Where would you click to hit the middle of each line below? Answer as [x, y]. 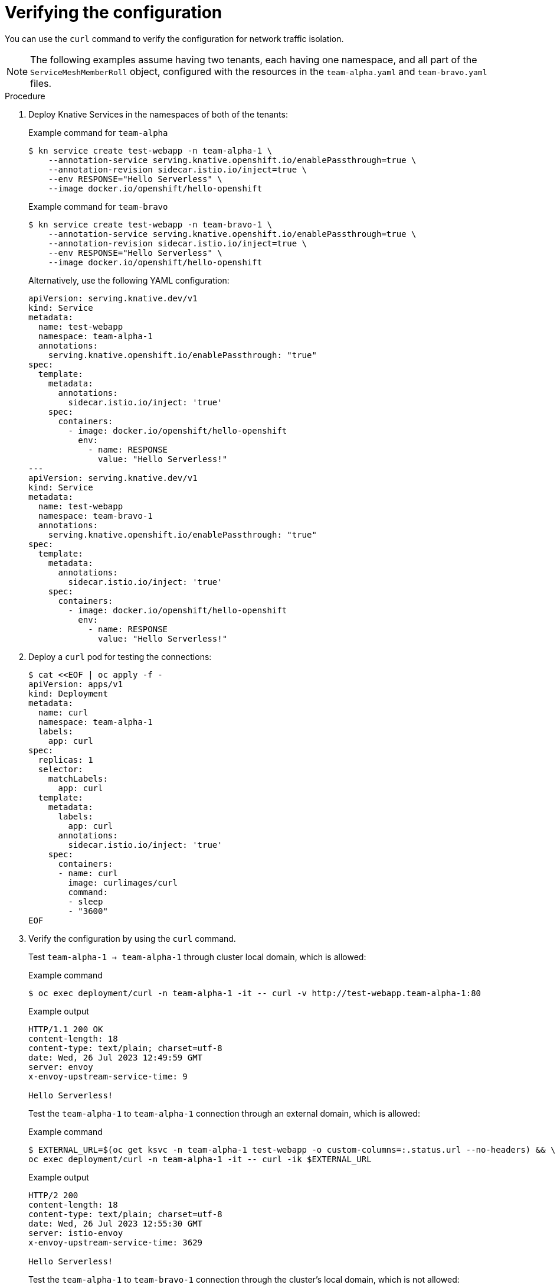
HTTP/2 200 [53, 1195]
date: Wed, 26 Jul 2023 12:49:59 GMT [116, 1057]
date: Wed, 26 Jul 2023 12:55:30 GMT [116, 1223]
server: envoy [61, 1067]
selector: [60, 769]
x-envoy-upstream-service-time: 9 [108, 1076]
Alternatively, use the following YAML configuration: [129, 280]
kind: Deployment [68, 693]
